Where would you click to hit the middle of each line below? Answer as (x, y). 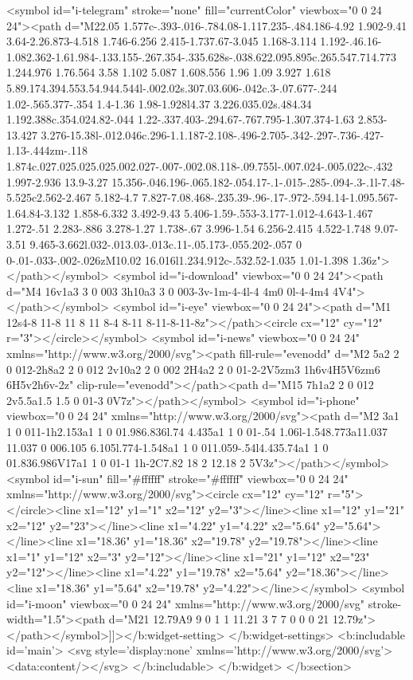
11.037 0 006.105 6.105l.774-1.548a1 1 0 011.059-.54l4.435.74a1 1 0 (168, 447)
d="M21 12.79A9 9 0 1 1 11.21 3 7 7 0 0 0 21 (219, 619)
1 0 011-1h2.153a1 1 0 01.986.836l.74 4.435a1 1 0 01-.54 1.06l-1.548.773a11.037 (197, 432)
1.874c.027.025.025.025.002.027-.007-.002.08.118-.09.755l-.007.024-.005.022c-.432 (200, 165)
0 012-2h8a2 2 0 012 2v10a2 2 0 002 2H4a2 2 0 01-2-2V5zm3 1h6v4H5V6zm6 (193, 369)
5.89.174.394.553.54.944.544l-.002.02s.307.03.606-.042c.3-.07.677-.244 (172, 87)
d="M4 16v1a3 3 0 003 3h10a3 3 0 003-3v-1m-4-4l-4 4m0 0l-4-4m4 (168, 291)
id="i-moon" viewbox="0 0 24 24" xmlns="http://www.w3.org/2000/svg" (186, 603)
